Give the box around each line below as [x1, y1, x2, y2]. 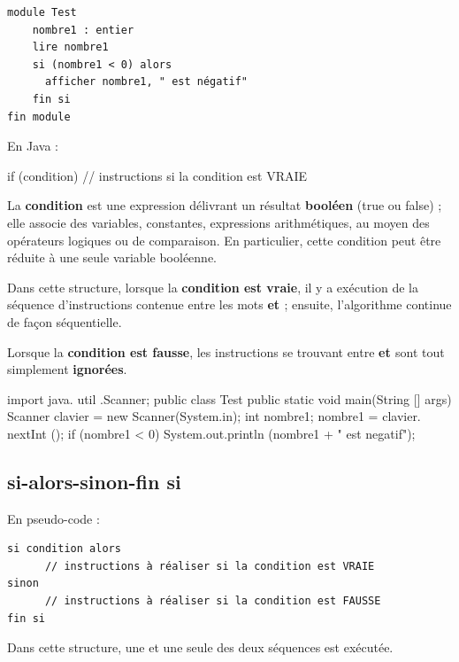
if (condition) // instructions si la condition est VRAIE [7, 166, 308, 184]
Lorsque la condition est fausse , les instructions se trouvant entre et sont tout [7, 342, 445, 361]
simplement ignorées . [7, 360, 127, 378]
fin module [7, 110, 71, 123]
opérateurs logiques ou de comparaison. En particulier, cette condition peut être [7, 230, 441, 249]
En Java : [7, 136, 58, 155]
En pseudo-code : [7, 509, 100, 527]
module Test [7, 6, 77, 19]
